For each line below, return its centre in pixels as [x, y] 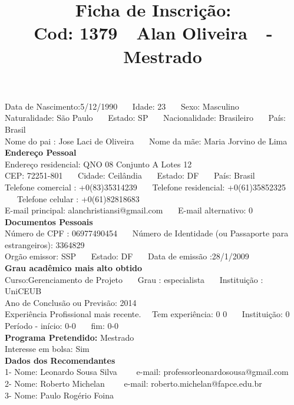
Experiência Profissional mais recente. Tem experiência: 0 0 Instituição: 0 [147, 314]
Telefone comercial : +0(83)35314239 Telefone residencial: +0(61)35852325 [145, 187]
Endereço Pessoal [41, 152]
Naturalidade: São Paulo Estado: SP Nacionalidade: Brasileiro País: [145, 118]
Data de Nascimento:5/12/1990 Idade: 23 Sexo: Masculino [122, 106]
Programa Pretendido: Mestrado [70, 337]
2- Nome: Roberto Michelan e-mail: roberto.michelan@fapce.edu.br [133, 383]
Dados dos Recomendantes [60, 360]
